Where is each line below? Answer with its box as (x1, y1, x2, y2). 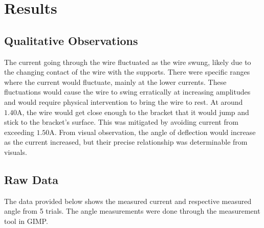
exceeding (4, 126, 34, 137)
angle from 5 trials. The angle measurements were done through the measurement (4, 206, 260, 216)
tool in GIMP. (4, 215, 48, 226)
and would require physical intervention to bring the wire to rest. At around (4, 96, 243, 107)
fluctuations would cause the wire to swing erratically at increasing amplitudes (4, 86, 251, 97)
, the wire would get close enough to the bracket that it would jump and (22, 106, 249, 117)
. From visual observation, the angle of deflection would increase (54, 126, 256, 137)
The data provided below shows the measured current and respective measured (4, 195, 252, 206)
